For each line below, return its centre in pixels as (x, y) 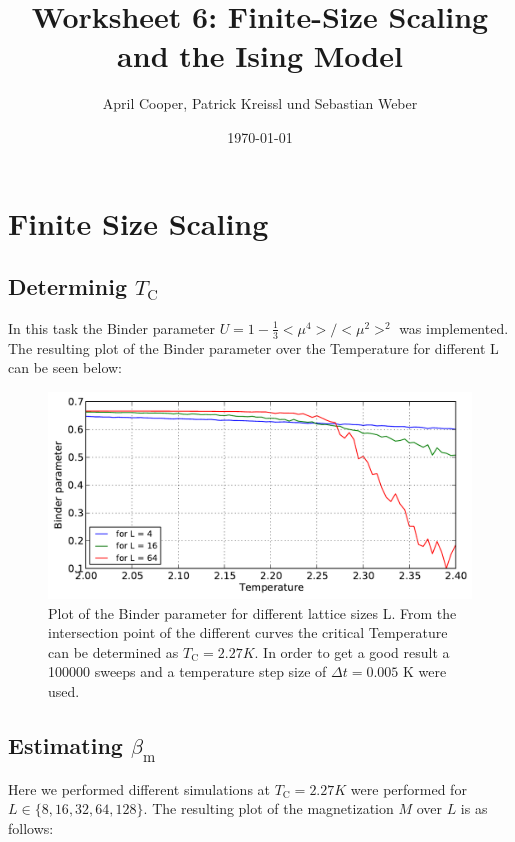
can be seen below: (65, 367)
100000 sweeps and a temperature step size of (187, 671)
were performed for (408, 788)
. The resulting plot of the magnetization (268, 808)
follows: (31, 827)
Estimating (65, 744)
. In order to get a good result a (352, 651)
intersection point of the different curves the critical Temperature (248, 632)
